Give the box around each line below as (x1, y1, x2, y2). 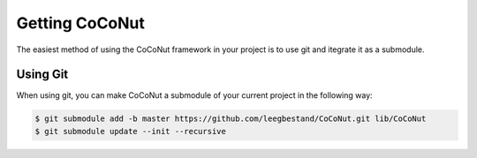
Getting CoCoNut (16, 13, 146, 33)
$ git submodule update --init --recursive (34, 126, 227, 136)
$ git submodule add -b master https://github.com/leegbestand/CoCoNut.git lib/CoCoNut (34, 114, 427, 124)
